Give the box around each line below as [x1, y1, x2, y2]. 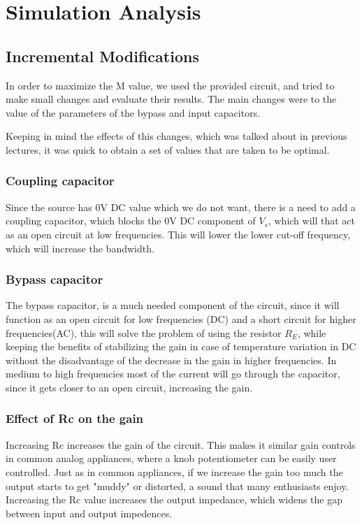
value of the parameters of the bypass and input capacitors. [6, 105, 261, 120]
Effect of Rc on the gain [6, 410, 144, 427]
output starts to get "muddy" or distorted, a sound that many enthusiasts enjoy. [6, 478, 349, 493]
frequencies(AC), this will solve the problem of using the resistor [6, 325, 282, 340]
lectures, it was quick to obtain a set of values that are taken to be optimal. [6, 142, 330, 157]
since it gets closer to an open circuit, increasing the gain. [6, 380, 253, 394]
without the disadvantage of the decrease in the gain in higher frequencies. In [6, 352, 337, 367]
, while [297, 325, 326, 340]
